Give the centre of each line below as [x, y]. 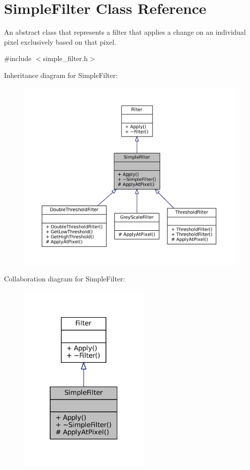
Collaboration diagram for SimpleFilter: [65, 279]
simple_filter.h [65, 58]
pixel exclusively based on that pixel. [60, 41]
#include [18, 58]
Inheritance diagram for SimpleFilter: [61, 75]
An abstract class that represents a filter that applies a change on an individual [125, 32]
